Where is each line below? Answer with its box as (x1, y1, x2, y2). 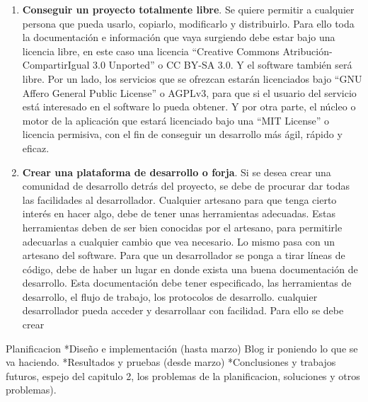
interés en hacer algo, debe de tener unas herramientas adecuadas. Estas (22, 206, 335, 221)
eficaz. (22, 140, 50, 155)
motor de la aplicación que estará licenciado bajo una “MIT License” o (22, 113, 330, 127)
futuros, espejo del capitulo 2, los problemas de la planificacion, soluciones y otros (6, 368, 360, 383)
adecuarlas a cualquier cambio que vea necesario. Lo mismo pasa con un (22, 234, 335, 248)
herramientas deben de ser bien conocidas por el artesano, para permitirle (22, 219, 343, 234)
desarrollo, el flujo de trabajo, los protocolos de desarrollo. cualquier (22, 289, 318, 304)
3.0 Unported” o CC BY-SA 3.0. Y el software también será (93, 57, 352, 72)
